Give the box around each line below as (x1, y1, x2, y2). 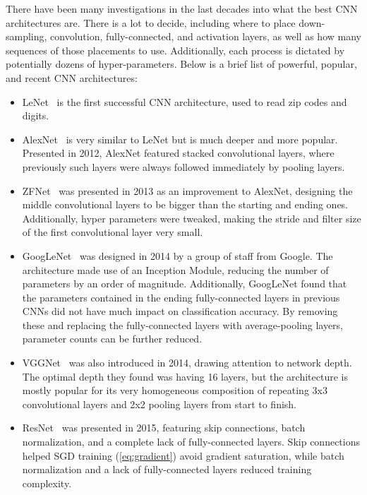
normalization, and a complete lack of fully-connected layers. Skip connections (22, 434, 360, 449)
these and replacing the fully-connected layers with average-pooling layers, (22, 317, 344, 332)
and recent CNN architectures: (6, 70, 138, 85)
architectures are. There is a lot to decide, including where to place (6, 15, 296, 30)
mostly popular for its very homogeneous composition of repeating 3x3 (22, 383, 327, 398)
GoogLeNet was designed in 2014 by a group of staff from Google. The (22, 248, 333, 263)
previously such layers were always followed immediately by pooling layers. (22, 159, 345, 174)
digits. (22, 108, 49, 123)
